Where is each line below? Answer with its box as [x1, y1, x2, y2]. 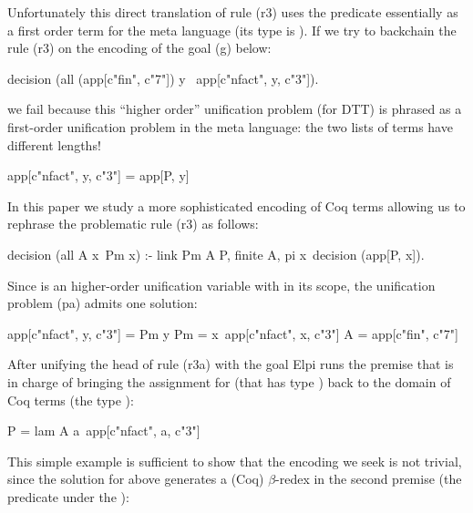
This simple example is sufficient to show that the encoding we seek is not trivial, [7, 451, 462, 470]
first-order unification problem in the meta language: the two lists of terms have [7, 117, 453, 136]
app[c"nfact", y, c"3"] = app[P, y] [7, 166, 190, 185]
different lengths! [7, 135, 101, 154]
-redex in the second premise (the [275, 469, 462, 488]
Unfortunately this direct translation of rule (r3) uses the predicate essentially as [7, 3, 458, 21]
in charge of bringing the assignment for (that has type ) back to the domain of [7, 372, 451, 391]
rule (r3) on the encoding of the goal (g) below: [7, 38, 272, 57]
